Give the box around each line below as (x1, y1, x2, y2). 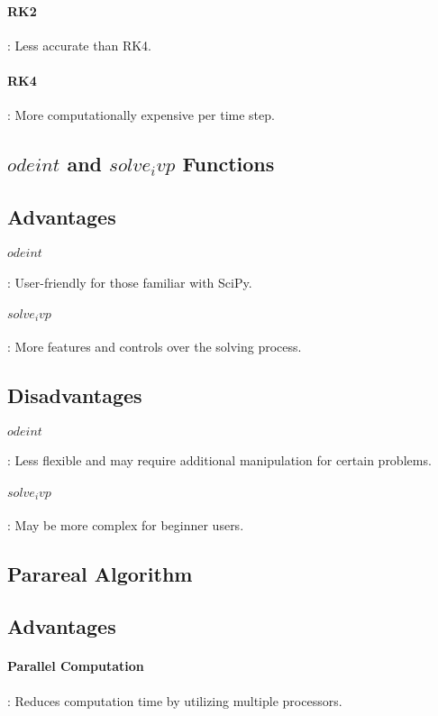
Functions (182, 150, 275, 178)
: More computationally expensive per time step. (7, 106, 275, 124)
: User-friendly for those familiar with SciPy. (7, 272, 252, 291)
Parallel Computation (7, 656, 144, 675)
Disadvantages (7, 381, 142, 408)
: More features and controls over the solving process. (7, 336, 302, 355)
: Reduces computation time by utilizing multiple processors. (7, 691, 342, 710)
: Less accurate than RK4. (7, 35, 152, 54)
